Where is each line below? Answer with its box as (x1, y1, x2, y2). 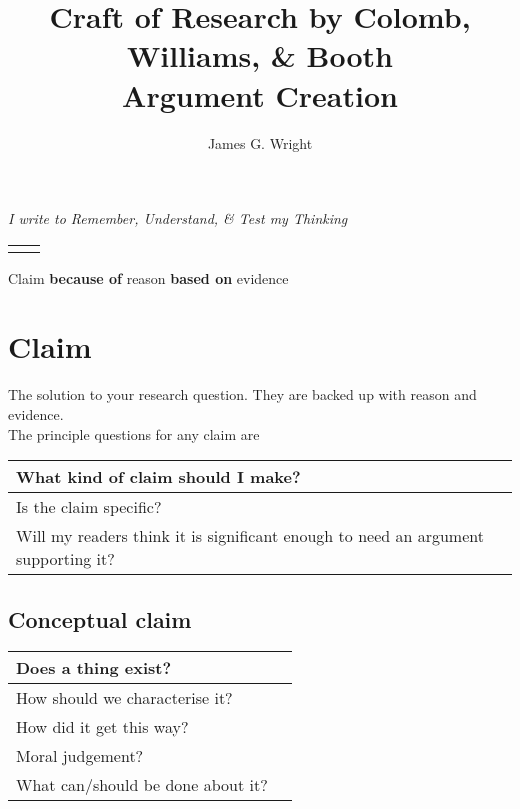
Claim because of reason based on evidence (8, 267, 289, 288)
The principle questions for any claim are (8, 423, 260, 444)
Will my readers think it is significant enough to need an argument (16, 524, 484, 548)
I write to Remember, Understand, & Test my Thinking (8, 208, 348, 229)
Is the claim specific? (16, 495, 162, 519)
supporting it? (16, 547, 115, 571)
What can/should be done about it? (16, 773, 268, 797)
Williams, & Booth (126, 35, 394, 76)
